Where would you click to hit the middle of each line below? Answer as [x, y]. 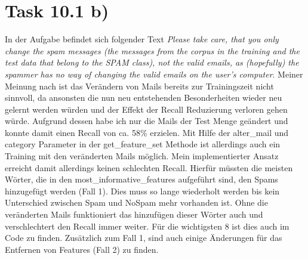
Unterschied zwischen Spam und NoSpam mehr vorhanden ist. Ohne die [136, 202]
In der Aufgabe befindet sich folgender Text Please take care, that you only [142, 39]
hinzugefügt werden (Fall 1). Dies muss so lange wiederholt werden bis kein [142, 191]
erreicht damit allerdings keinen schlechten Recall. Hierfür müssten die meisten [149, 167]
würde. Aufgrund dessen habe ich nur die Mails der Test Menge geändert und [147, 121]
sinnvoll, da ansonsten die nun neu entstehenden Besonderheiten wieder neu [144, 97]
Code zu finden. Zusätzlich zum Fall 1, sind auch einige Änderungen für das [144, 238]
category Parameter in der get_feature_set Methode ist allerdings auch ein [143, 144]
